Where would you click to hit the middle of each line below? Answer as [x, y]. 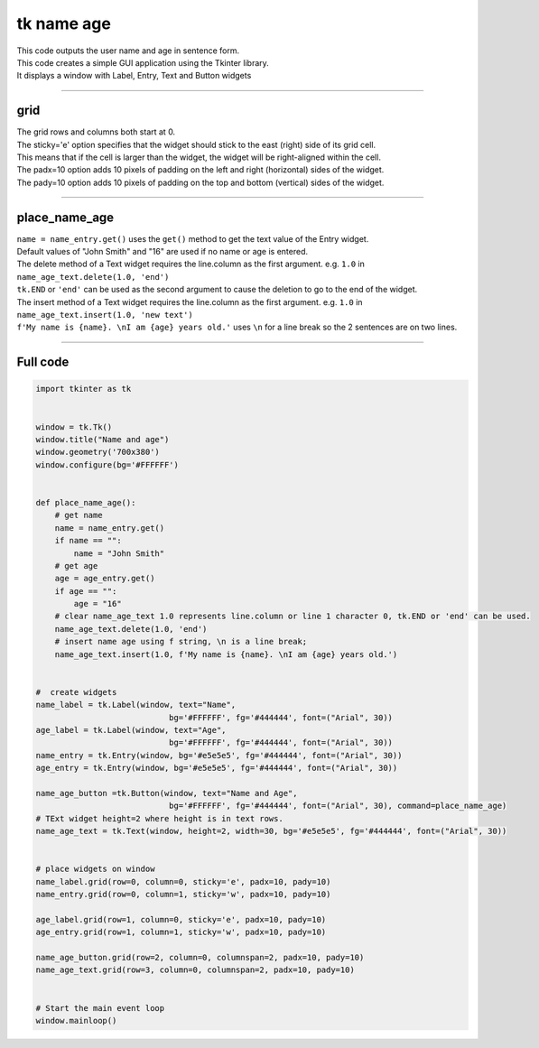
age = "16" [98, 604]
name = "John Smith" [119, 553]
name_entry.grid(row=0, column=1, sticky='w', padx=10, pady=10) [183, 895]
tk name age [64, 23]
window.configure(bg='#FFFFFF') [107, 464]
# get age [76, 566]
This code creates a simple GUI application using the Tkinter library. [143, 62]
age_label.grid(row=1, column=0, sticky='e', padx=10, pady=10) [181, 919]
